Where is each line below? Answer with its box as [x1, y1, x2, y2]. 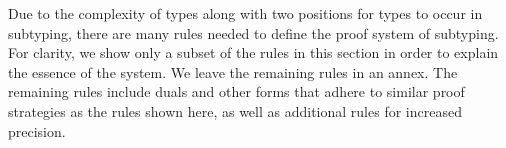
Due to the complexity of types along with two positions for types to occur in [8, 3, 483, 23]
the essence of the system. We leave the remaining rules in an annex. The [8, 61, 458, 82]
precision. [8, 120, 66, 141]
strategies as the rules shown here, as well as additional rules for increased [8, 100, 462, 121]
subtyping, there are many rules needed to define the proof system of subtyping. [8, 22, 499, 43]
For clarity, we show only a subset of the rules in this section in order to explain [8, 42, 499, 63]
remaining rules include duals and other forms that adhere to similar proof [8, 81, 465, 102]
